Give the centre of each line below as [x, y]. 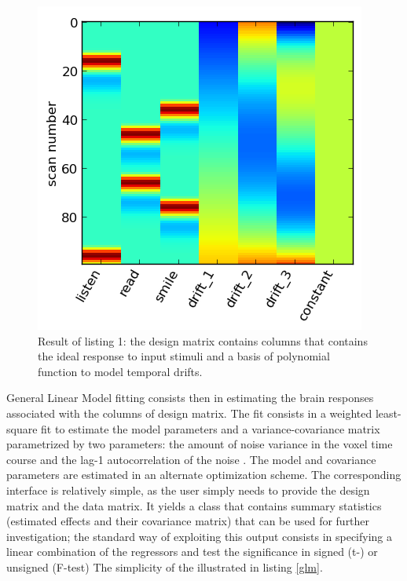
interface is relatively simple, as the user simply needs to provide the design [188, 490]
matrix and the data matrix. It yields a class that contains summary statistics [194, 505]
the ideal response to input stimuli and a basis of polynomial [184, 356]
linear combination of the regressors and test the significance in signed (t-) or [192, 552]
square [22, 428]
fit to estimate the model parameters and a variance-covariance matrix [211, 428]
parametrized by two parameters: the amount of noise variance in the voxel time [200, 444]
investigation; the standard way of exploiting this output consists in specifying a [200, 536]
